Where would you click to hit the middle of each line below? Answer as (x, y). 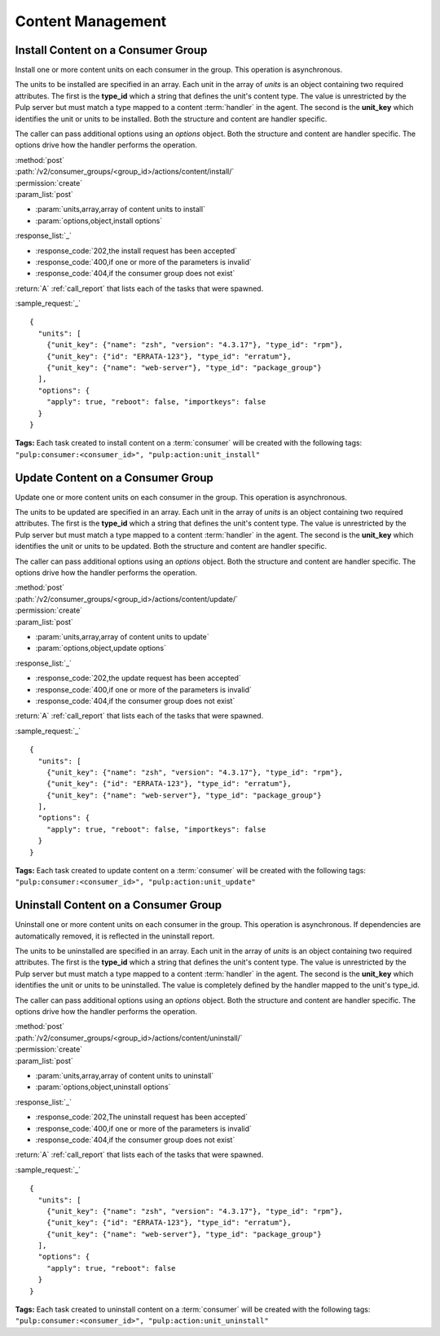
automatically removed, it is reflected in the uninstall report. (115, 936)
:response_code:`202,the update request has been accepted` (139, 678)
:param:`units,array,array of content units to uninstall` (125, 1076)
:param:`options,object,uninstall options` (103, 1087)
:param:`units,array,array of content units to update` (122, 636)
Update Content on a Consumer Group (114, 478)
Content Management (91, 21)
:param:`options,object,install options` (99, 221)
